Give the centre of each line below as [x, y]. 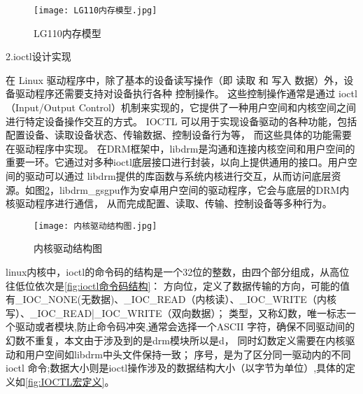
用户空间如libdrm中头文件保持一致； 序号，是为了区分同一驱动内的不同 [188, 354]
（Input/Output [41, 107]
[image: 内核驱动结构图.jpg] [95, 226]
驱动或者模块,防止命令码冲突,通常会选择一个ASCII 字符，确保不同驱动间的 [185, 326]
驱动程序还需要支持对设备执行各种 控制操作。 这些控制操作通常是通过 [175, 93]
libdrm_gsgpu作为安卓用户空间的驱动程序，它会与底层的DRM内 [204, 189]
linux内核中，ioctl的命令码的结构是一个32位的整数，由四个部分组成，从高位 [178, 272]
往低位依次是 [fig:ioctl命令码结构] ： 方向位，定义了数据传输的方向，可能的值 [178, 285]
